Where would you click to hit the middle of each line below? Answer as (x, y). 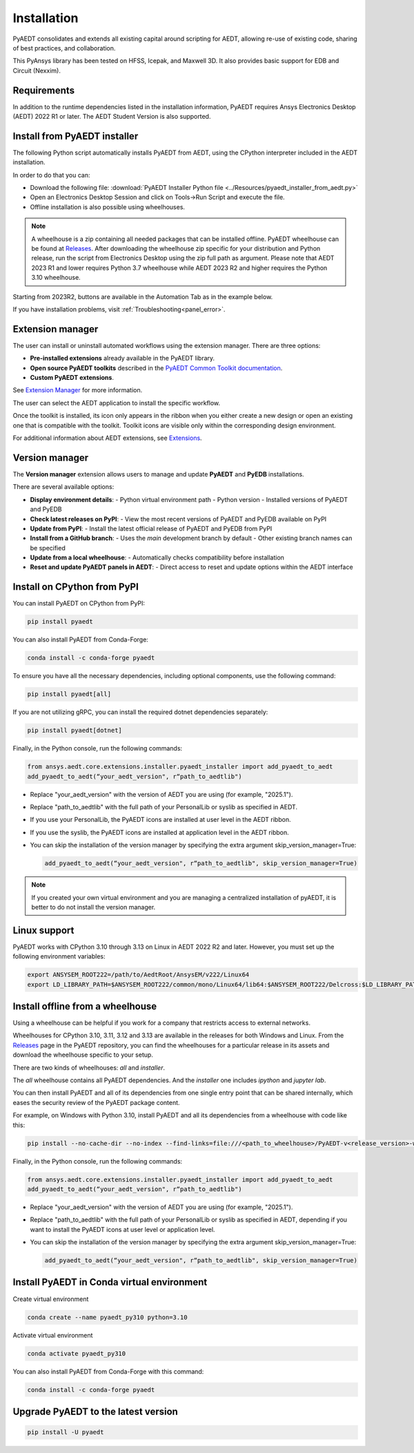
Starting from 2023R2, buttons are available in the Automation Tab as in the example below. (143, 296)
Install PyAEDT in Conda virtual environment (110, 1282)
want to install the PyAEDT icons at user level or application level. (122, 1229)
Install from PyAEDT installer (76, 136)
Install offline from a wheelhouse (85, 1006)
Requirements (44, 90)
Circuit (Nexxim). (37, 70)
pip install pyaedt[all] (69, 694)
